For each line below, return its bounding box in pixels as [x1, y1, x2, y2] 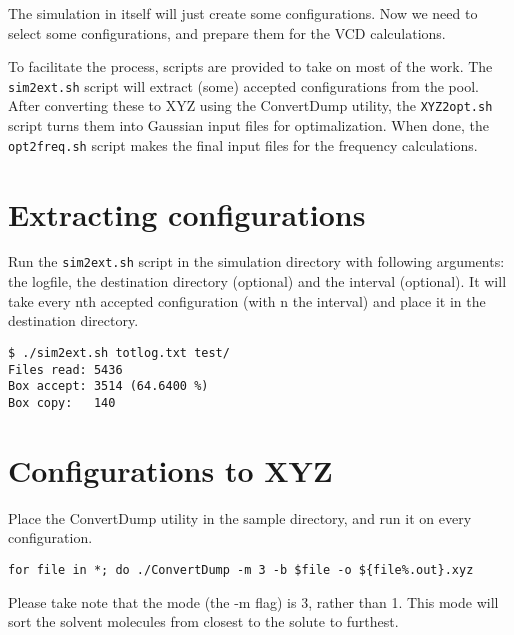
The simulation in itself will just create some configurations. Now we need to [8, 3, 478, 23]
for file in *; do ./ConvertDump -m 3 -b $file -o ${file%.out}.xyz [8, 562, 474, 577]
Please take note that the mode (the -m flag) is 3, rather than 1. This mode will [8, 591, 499, 612]
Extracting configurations [8, 193, 366, 234]
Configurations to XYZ [8, 449, 333, 490]
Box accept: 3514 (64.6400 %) [8, 379, 209, 394]
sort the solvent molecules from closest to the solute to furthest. [8, 611, 399, 632]
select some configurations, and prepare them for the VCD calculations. [8, 22, 446, 43]
